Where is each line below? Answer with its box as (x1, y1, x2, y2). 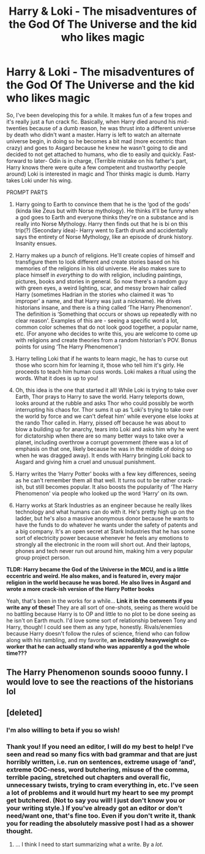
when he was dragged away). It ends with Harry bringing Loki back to (15, 452, 192, 459)
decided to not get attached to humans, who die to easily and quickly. (6, 151, 182, 158)
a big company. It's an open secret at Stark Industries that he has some (15, 527, 195, 535)
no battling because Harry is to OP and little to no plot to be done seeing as (6, 610, 196, 617)
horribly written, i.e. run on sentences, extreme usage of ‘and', (6, 758, 196, 766)
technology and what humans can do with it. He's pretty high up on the (15, 508, 195, 515)
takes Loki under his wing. (6, 176, 72, 184)
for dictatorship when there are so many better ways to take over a (15, 432, 184, 439)
